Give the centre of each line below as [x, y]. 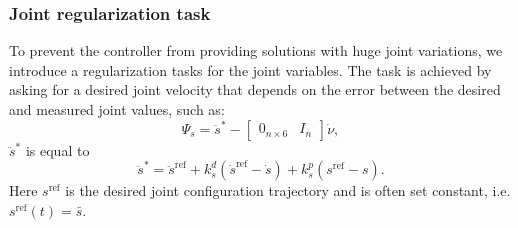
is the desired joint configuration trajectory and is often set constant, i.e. [288, 190]
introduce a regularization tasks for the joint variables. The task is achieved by [250, 69]
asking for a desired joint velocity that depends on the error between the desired [255, 89]
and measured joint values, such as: [117, 109]
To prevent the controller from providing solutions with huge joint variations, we [256, 50]
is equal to [57, 149]
